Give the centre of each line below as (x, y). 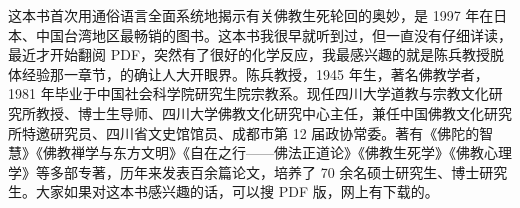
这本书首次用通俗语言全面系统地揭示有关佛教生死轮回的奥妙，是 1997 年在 (251, 15)
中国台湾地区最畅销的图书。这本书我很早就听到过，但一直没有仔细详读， (273, 34)
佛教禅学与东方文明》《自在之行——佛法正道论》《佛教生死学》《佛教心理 (277, 152)
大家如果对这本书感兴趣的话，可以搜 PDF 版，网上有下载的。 (237, 191)
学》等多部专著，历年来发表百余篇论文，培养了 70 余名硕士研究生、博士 (244, 171)
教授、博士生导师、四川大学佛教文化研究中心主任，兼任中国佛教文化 (259, 112)
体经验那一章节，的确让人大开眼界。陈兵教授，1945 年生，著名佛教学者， (248, 73)
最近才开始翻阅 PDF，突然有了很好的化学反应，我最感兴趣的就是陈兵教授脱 (256, 54)
